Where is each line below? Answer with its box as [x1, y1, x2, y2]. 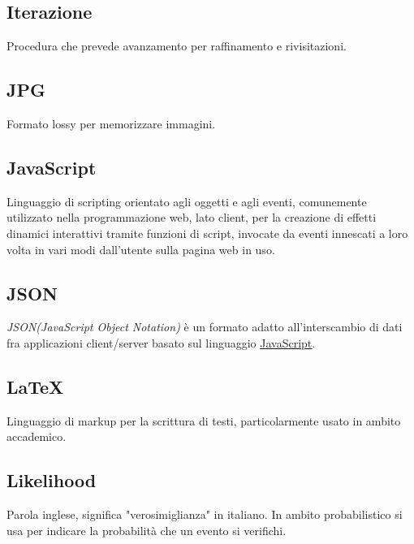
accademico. [6, 428, 67, 445]
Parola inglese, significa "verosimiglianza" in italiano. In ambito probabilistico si [6, 506, 403, 523]
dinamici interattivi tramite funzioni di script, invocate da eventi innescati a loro [6, 224, 408, 241]
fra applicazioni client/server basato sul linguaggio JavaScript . [6, 334, 316, 351]
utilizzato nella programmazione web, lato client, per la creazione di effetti [6, 209, 377, 226]
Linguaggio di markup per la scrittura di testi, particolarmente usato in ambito [6, 412, 401, 429]
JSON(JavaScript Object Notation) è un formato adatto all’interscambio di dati [6, 318, 403, 335]
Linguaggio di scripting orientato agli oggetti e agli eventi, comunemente [6, 192, 367, 209]
